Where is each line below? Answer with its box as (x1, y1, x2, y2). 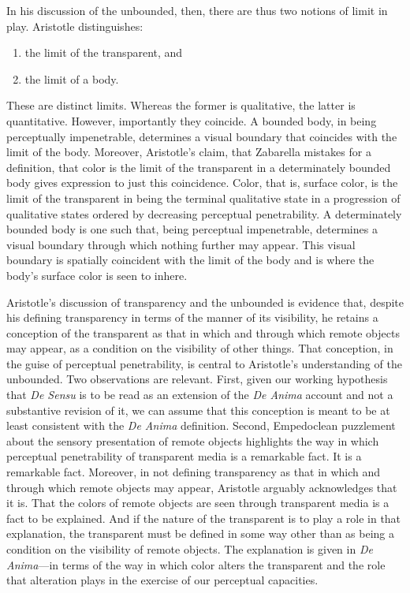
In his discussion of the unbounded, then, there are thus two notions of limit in (6, 2, 388, 18)
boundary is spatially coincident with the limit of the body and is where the (6, 252, 375, 268)
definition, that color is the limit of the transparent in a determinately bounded (6, 159, 391, 175)
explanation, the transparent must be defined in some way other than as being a (6, 525, 394, 542)
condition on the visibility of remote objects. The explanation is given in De (6, 541, 373, 557)
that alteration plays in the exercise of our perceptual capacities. (6, 572, 319, 588)
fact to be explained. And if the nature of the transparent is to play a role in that (6, 509, 401, 526)
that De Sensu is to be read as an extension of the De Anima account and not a (6, 386, 393, 403)
